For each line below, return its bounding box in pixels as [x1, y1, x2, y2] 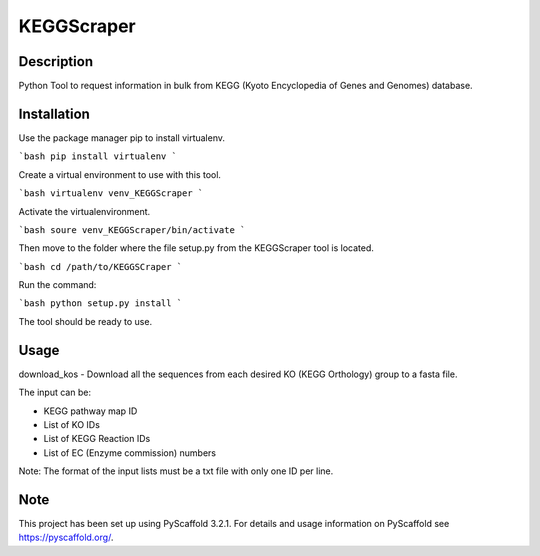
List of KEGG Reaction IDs [43, 433, 151, 445]
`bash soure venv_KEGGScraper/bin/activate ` [18, 224, 246, 235]
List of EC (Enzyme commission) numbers [43, 446, 217, 459]
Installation [18, 105, 90, 122]
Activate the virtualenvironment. [18, 205, 151, 217]
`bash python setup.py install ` [18, 298, 183, 309]
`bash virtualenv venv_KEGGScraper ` [18, 188, 204, 199]
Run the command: [18, 279, 97, 291]
